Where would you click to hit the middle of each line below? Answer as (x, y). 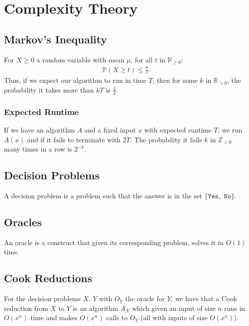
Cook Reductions (48, 278)
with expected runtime (178, 129)
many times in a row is (38, 149)
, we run (230, 129)
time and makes (54, 317)
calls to (117, 317)
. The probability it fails (166, 139)
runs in (234, 308)
